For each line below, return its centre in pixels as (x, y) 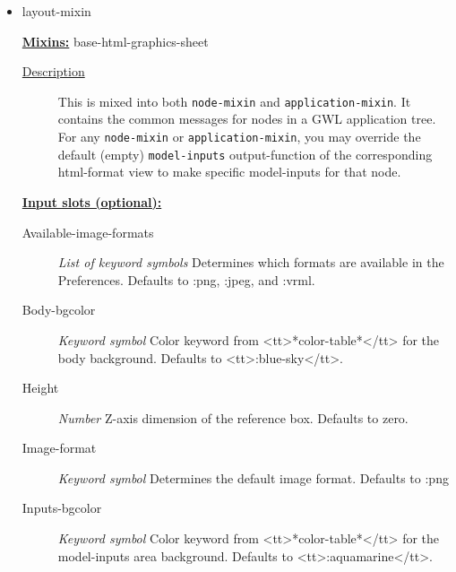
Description (53, 71)
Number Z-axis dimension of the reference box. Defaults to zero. (233, 417)
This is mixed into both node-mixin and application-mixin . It (234, 101)
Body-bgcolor (59, 310)
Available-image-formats (88, 232)
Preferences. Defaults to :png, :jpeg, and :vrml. (186, 279)
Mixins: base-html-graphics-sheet (115, 41)
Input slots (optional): (92, 201)
